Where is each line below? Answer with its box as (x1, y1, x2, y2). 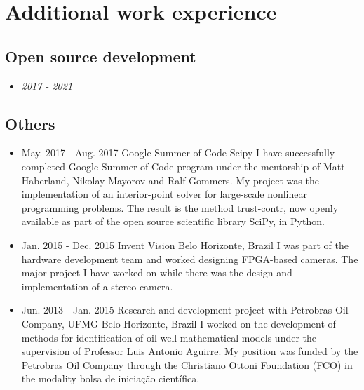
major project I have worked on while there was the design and (21, 265, 292, 280)
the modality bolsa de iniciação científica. (21, 371, 200, 386)
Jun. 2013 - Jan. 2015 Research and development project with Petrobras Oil (21, 302, 349, 317)
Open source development (5, 45, 196, 67)
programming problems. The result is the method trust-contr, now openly (21, 200, 339, 215)
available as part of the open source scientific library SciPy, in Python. (21, 214, 325, 229)
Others (5, 112, 55, 134)
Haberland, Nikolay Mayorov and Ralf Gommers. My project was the (21, 173, 319, 187)
